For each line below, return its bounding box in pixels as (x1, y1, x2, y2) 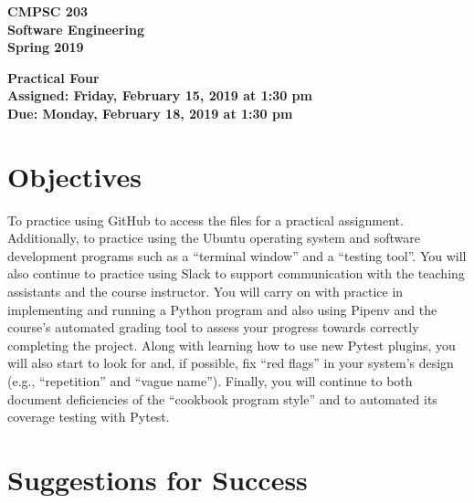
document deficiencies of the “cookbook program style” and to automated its (7, 389, 437, 408)
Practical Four (7, 68, 100, 87)
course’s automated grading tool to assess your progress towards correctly (7, 318, 419, 337)
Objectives (7, 157, 142, 194)
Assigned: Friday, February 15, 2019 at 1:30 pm (7, 86, 312, 105)
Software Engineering (7, 19, 144, 38)
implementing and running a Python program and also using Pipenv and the (7, 299, 437, 319)
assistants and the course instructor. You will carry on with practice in (7, 282, 404, 301)
